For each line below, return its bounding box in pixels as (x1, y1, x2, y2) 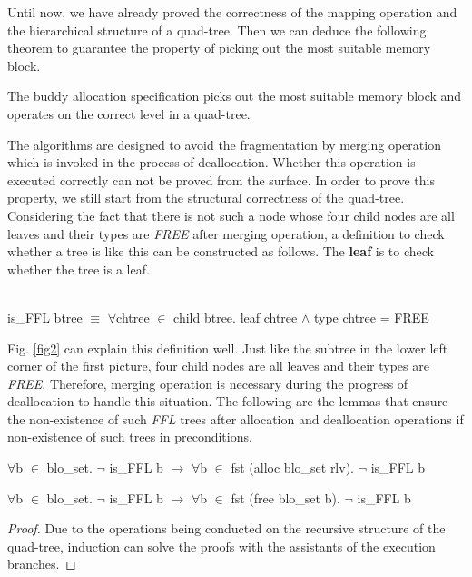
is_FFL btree (7, 307, 83, 326)
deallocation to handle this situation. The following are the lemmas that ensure (7, 392, 448, 411)
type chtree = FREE (313, 307, 429, 326)
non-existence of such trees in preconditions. (7, 427, 252, 446)
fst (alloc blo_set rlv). (231, 458, 354, 477)
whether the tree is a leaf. (7, 259, 150, 278)
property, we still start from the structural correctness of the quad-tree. (7, 188, 405, 207)
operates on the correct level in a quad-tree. (7, 104, 251, 123)
